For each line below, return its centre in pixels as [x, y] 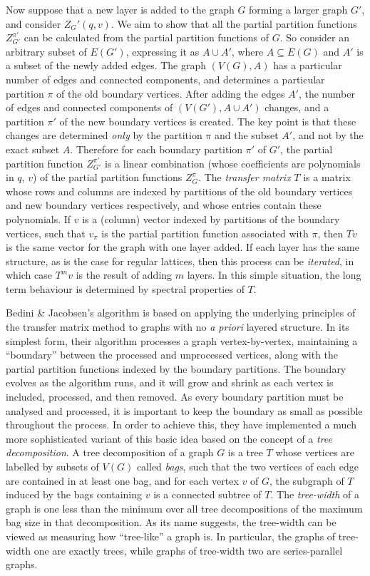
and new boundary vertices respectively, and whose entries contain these [164, 205]
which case [29, 275]
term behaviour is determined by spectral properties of [125, 288]
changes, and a [297, 107]
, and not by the [328, 135]
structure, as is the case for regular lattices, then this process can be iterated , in [180, 261]
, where [247, 51]
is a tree [245, 452]
